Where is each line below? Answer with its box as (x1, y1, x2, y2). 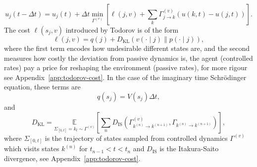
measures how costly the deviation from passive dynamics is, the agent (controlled (4, 52, 253, 63)
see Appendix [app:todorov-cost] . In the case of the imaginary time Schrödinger (4, 72, 247, 82)
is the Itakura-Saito (159, 143, 219, 154)
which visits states (4, 143, 59, 154)
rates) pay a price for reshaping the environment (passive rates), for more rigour (4, 62, 248, 73)
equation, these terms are (4, 82, 81, 92)
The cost (4, 25, 30, 35)
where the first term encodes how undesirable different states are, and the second (4, 43, 250, 53)
